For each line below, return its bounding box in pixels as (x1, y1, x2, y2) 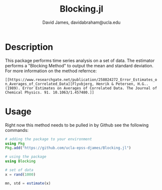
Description (5, 41, 53, 52)
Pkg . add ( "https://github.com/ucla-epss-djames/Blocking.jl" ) (5, 145, 131, 151)
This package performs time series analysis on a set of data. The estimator (5, 57, 155, 63)
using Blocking (5, 159, 36, 164)
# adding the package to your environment (5, 137, 92, 142)
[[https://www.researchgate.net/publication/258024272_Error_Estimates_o (5, 77, 158, 82)
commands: (5, 127, 29, 133)
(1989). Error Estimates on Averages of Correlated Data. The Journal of (5, 86, 158, 91)
